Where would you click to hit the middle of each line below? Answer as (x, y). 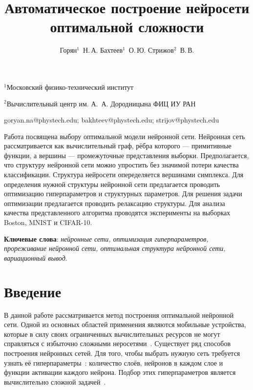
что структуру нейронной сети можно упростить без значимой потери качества (121, 165)
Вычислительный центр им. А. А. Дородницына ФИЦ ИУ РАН (101, 103)
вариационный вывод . (36, 257)
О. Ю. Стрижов (151, 50)
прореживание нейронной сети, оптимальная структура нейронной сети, (115, 248)
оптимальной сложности (127, 27)
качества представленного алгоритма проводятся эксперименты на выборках (117, 213)
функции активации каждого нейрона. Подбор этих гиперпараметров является (120, 372)
